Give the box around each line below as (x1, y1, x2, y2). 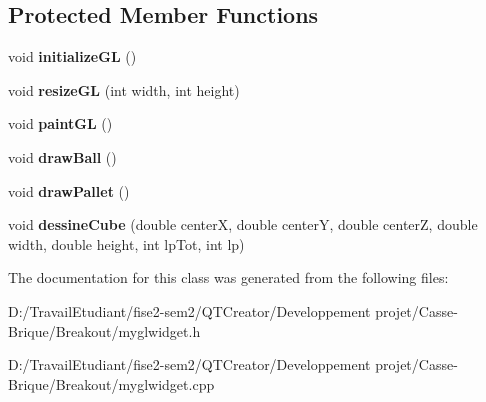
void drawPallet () (8, 180, 130, 201)
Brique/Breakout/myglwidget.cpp (8, 373, 215, 394)
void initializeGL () (8, 46, 137, 67)
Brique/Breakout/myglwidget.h (8, 320, 201, 341)
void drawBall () (8, 146, 117, 167)
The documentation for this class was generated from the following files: (8, 267, 449, 288)
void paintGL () (8, 113, 113, 134)
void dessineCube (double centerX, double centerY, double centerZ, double (8, 214, 478, 235)
